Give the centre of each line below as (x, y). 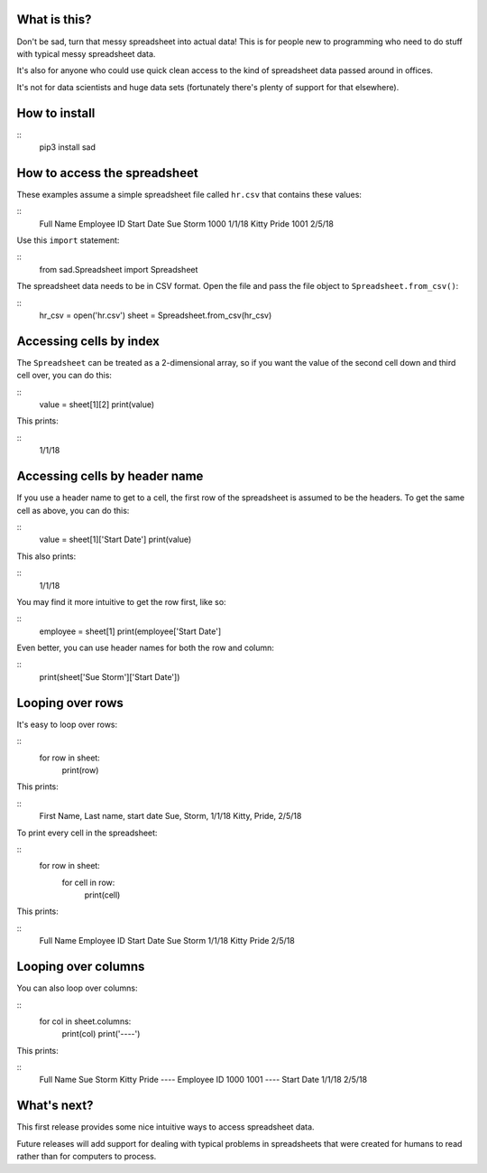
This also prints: (46, 556)
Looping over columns (81, 967)
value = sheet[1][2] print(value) (97, 405)
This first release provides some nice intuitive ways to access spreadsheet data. (165, 1127)
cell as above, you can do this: (73, 510)
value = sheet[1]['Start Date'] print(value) (115, 540)
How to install (56, 113)
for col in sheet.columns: (85, 1021)
